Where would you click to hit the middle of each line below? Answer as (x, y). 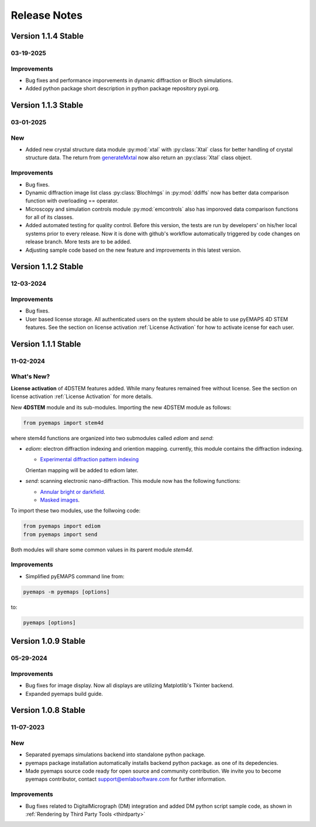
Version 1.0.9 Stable (48, 641)
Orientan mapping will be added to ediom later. (82, 470)
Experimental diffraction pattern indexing (90, 459)
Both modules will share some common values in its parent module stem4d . (102, 550)
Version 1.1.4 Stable (47, 36)
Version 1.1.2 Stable (47, 267)
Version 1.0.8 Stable (48, 710)
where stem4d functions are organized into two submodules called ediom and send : (112, 438)
